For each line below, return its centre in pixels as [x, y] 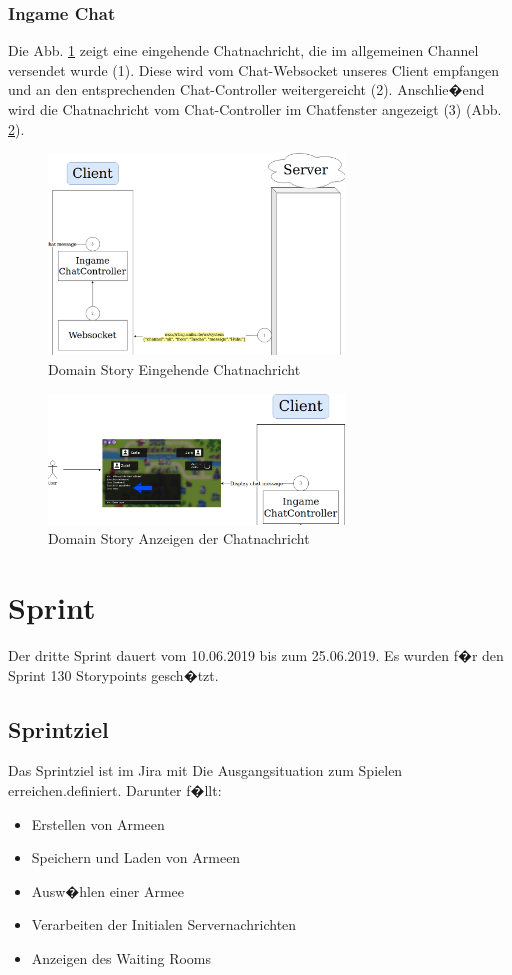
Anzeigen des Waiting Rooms [121, 957]
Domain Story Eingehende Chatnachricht [174, 369]
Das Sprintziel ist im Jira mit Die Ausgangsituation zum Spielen [205, 770]
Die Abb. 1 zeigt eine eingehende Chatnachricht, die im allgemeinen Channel [243, 50]
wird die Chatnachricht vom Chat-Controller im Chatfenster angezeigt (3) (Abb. [255, 109]
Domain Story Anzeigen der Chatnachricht [179, 538]
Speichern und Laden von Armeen [136, 857]
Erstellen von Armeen [98, 823]
